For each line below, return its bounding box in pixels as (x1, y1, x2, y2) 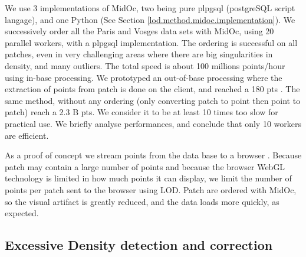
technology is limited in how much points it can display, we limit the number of (5, 172, 292, 184)
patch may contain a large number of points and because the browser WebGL (5, 160, 285, 173)
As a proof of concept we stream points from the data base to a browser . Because (5, 149, 302, 161)
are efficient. (5, 129, 49, 141)
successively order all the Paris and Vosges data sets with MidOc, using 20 (5, 25, 274, 37)
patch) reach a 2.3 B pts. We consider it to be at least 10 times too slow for (5, 106, 278, 118)
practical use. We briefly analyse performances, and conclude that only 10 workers (5, 117, 301, 129)
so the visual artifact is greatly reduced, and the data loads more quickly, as (5, 195, 279, 207)
